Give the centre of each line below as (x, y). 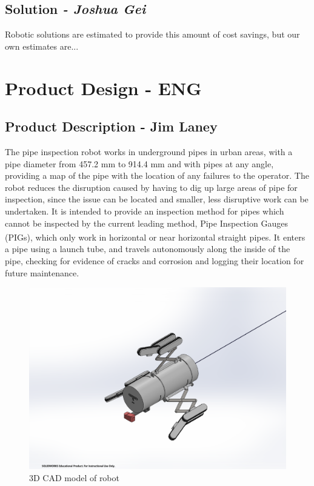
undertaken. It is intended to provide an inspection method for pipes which (145, 211)
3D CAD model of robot (74, 477)
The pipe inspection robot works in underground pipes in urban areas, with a (149, 151)
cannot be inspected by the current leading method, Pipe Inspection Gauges (146, 223)
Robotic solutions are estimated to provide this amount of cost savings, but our (152, 34)
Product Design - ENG (103, 88)
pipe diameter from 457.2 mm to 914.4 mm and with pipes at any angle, (139, 163)
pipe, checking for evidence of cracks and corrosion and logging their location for (155, 260)
